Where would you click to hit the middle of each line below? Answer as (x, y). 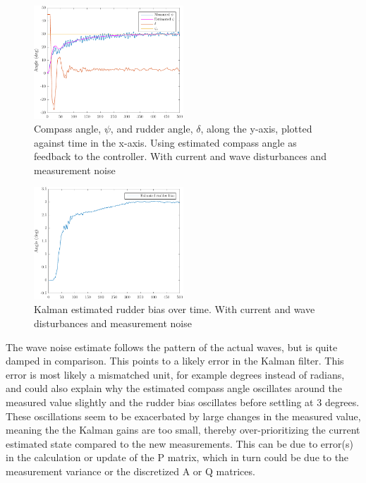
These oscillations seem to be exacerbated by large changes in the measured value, (183, 416)
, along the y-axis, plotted (256, 129)
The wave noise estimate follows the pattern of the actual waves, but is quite (172, 347)
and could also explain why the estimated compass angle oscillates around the (174, 388)
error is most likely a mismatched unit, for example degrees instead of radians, (175, 374)
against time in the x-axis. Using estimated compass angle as (165, 142)
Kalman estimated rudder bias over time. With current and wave (175, 309)
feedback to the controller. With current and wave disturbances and (180, 156)
